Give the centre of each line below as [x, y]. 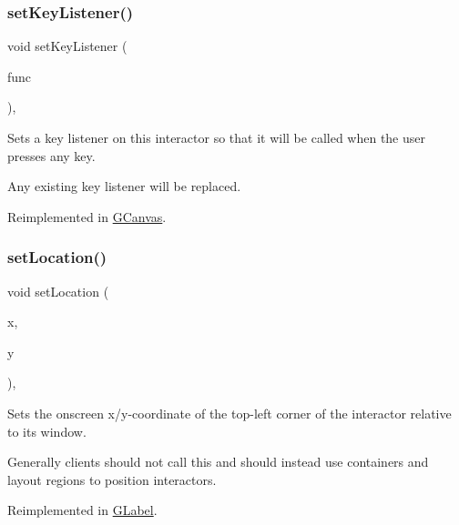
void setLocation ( [58, 291]
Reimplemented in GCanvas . [87, 216]
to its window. [47, 431]
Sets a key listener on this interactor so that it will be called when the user [217, 137]
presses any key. [51, 155]
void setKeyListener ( [67, 46]
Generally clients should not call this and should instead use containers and [218, 462]
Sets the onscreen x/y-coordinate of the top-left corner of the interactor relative [229, 413]
